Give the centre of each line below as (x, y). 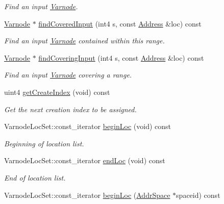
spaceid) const (198, 195)
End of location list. (35, 177)
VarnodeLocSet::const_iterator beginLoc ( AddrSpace (87, 195)
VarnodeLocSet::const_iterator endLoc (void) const (85, 160)
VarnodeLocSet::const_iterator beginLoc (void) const (88, 126)
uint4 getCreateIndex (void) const (57, 92)
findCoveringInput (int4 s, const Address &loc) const (121, 57)
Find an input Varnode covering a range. (68, 75)
